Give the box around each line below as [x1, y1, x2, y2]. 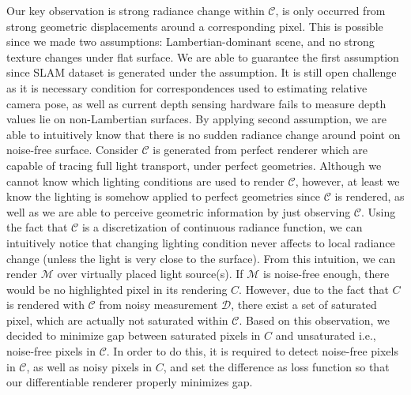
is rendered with [6, 296, 85, 313]
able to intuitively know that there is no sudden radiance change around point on [6, 126, 401, 142]
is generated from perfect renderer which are [153, 141, 368, 158]
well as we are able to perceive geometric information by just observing [6, 203, 351, 220]
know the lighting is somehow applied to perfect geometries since [6, 188, 321, 205]
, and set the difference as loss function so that [163, 358, 390, 374]
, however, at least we [295, 172, 400, 189]
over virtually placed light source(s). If [57, 265, 243, 282]
